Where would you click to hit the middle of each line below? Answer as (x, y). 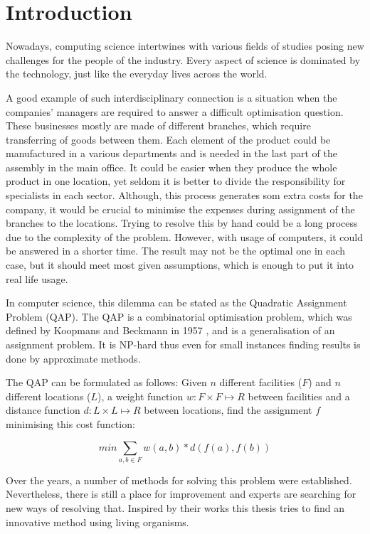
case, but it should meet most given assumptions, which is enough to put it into (180, 265)
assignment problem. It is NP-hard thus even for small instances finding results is (183, 344)
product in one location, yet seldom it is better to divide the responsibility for (176, 181)
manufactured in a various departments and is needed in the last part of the (171, 153)
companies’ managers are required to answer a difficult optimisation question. (175, 111)
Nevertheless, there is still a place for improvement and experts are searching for (181, 494)
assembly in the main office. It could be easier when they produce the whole (171, 167)
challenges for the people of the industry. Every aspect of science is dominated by (183, 59)
